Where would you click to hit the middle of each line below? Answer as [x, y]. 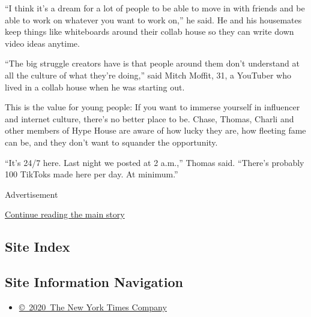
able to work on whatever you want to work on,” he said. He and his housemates [153, 19]
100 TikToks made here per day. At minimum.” [92, 174]
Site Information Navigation [94, 282]
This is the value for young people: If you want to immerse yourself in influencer [152, 107]
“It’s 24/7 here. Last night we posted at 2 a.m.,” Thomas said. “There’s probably [155, 162]
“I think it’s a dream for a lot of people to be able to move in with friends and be [155, 8]
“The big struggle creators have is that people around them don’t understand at [152, 63]
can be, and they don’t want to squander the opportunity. [111, 142]
